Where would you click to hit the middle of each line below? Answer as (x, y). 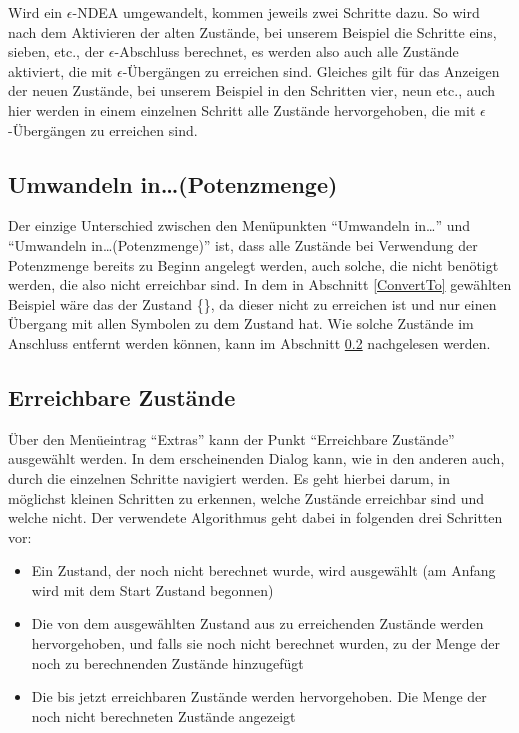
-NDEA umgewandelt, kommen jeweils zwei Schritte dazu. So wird (276, 12)
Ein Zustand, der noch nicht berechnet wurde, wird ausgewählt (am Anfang (263, 570)
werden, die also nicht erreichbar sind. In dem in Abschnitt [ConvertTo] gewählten (260, 284)
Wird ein (35, 12)
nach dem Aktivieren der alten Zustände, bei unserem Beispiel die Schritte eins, (252, 31)
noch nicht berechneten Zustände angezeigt (163, 715)
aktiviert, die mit (60, 70)
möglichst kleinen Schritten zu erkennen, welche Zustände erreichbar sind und (246, 497)
